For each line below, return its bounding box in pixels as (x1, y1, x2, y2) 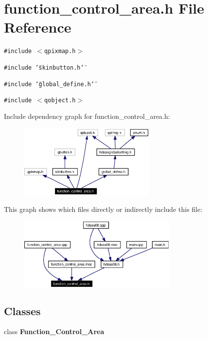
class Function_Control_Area (4, 326, 104, 337)
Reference (4, 17, 71, 37)
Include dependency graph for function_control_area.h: (4, 111, 170, 121)
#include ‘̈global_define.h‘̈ (4, 80, 95, 88)
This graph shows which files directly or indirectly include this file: (4, 204, 203, 214)
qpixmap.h (44, 48, 76, 55)
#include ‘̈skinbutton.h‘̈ (4, 64, 84, 71)
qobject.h (44, 97, 76, 104)
